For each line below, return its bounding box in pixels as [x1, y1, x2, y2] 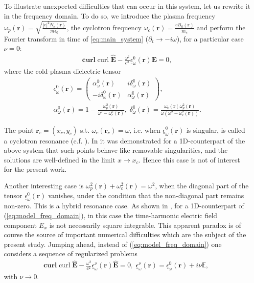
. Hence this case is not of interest [139, 154, 240, 164]
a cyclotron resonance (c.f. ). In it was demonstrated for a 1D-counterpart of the [4, 135, 245, 145]
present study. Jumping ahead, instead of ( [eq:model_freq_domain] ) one [4, 239, 222, 249]
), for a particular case [176, 33, 244, 43]
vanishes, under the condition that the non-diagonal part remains [48, 190, 244, 201]
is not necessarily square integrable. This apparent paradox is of [49, 220, 241, 230]
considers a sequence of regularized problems [4, 248, 138, 259]
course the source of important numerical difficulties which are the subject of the [4, 229, 246, 240]
